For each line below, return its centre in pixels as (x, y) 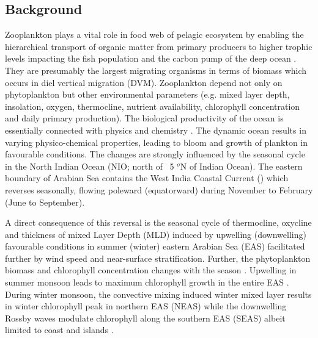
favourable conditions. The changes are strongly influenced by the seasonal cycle (155, 154)
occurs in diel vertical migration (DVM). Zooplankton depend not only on (144, 82)
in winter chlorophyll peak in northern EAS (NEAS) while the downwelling (146, 306)
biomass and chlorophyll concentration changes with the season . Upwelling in (151, 270)
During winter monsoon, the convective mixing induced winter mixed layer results (158, 294)
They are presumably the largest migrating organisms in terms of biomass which (156, 70)
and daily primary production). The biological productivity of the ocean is (144, 118)
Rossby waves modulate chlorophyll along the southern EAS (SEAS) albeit (145, 318)
